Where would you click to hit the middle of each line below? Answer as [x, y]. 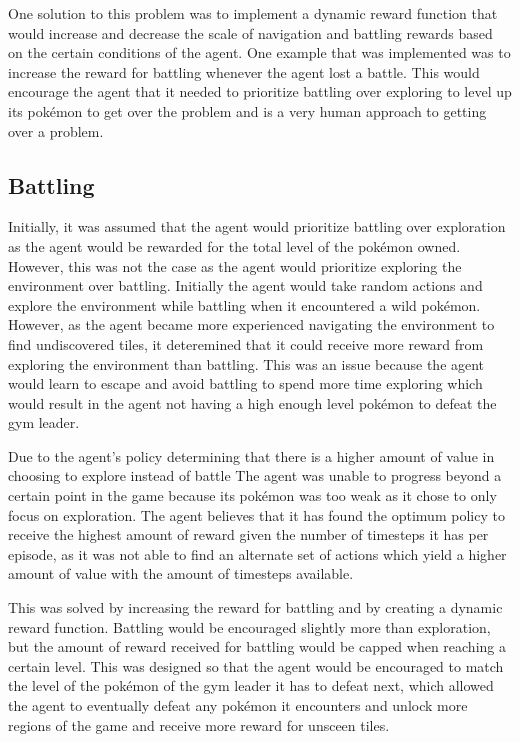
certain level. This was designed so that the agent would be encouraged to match [256, 665]
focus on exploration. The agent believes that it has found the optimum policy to [256, 514]
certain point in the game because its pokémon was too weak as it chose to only [252, 495]
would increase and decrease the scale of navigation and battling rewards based [250, 32]
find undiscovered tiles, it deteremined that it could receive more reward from [246, 343]
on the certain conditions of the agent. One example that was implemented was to [259, 52]
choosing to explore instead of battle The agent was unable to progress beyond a [255, 475]
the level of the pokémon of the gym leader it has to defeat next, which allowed [251, 685]
